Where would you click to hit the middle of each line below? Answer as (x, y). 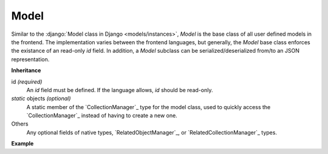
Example (22, 144)
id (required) (27, 81)
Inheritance (26, 70)
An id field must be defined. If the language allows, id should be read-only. (120, 90)
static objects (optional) (41, 99)
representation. (30, 59)
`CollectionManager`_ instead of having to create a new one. (102, 116)
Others (20, 124)
